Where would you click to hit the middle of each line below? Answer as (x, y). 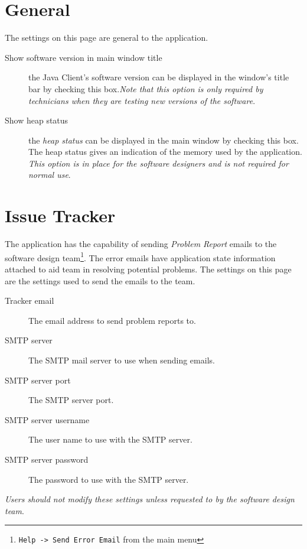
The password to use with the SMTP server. (109, 479)
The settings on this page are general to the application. (107, 38)
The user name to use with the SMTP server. (110, 439)
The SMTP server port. (71, 400)
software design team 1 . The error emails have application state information (140, 256)
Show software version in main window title (84, 57)
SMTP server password (47, 459)
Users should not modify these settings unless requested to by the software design (150, 499)
